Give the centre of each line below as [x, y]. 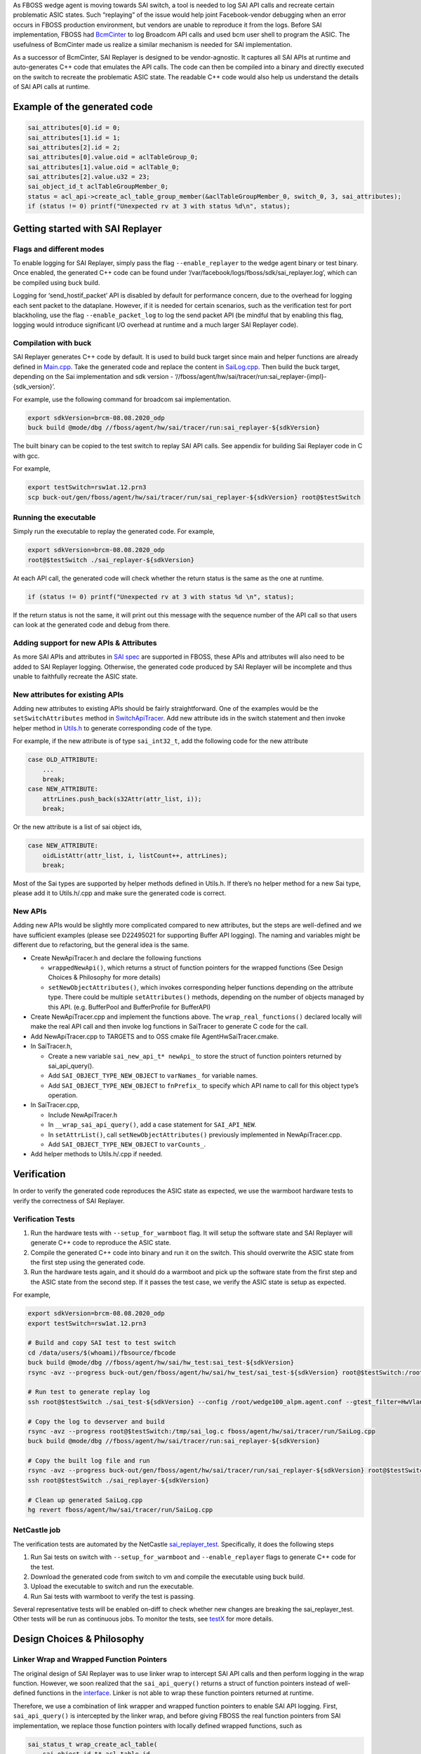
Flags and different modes [59, 249]
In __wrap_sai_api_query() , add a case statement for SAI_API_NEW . [152, 1125]
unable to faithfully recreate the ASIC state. [75, 676]
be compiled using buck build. [56, 282]
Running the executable [54, 517]
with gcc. [26, 455]
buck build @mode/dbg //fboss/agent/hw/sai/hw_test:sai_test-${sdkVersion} [161, 1363]
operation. [63, 1095]
